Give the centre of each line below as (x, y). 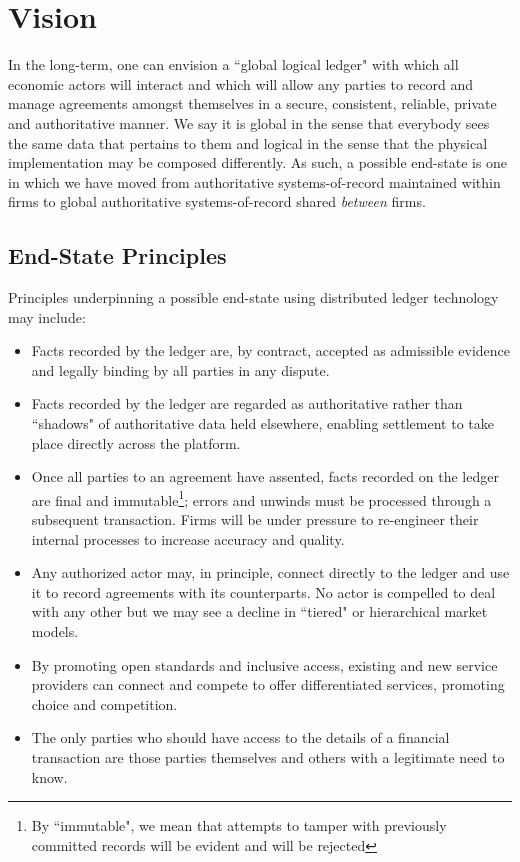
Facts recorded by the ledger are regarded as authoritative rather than (247, 403)
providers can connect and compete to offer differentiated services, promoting (268, 684)
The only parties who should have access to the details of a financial (240, 737)
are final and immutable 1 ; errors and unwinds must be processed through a (261, 498)
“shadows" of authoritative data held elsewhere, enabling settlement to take (262, 423)
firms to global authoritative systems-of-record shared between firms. (217, 201)
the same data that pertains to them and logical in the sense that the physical (248, 142)
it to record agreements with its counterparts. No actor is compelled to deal (263, 591)
